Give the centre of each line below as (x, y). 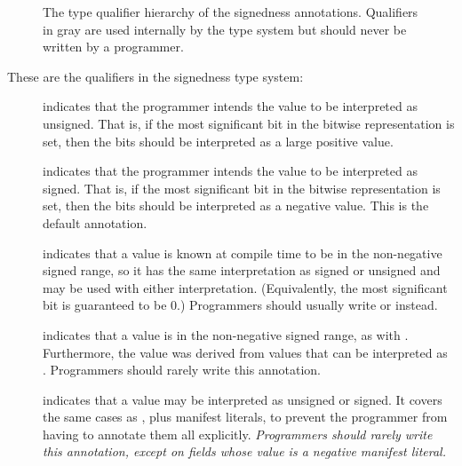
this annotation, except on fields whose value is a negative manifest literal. (244, 451)
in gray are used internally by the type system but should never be (225, 29)
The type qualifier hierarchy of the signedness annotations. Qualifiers (231, 12)
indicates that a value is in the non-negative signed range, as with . (226, 334)
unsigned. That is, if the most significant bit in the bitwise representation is (249, 123)
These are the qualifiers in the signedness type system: (155, 76)
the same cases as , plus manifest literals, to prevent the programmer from (245, 417)
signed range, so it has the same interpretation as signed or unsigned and (242, 270)
